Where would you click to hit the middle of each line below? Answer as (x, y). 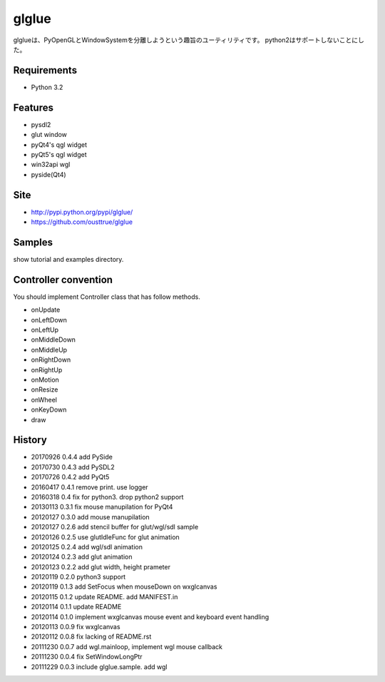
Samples (33, 242)
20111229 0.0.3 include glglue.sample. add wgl (99, 666)
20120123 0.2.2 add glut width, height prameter (101, 566)
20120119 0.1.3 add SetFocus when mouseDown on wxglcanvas (124, 587)
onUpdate (46, 310)
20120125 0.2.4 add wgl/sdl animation (87, 546)
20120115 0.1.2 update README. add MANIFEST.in (104, 596)
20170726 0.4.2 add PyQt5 (70, 477)
